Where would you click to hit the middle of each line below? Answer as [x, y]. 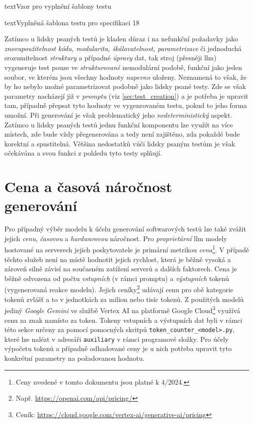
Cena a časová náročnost [88, 186]
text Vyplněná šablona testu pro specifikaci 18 [72, 22]
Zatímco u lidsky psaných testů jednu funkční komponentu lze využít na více [119, 124]
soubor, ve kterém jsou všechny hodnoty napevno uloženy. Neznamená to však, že [126, 77]
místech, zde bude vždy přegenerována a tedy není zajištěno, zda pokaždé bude [122, 134]
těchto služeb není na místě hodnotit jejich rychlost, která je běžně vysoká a [118, 259]
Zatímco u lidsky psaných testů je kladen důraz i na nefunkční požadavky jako [121, 39]
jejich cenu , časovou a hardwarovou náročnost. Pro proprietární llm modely [116, 238]
